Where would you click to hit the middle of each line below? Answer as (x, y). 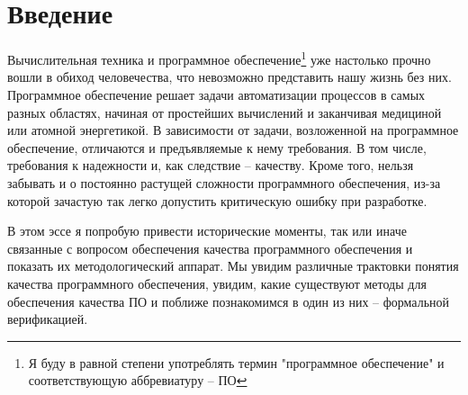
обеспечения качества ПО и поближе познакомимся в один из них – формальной (229, 301)
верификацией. (48, 319)
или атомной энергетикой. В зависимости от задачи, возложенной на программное (233, 130)
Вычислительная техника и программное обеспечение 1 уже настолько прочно (219, 58)
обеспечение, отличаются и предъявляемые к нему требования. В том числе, (217, 147)
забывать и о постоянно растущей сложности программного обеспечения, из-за (224, 182)
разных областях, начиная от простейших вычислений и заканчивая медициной (225, 112)
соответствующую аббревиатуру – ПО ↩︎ (138, 380)
